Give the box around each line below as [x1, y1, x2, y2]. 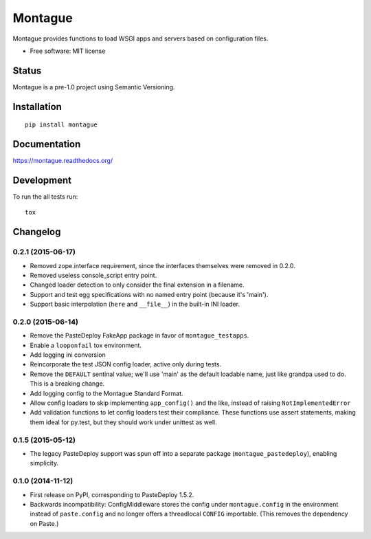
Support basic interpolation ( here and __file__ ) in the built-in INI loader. [30, 300, 240, 309]
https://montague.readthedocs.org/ [12, 157, 113, 165]
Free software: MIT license [30, 47, 106, 55]
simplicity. [30, 459, 58, 467]
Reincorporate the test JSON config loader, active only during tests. [30, 360, 222, 368]
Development [12, 174, 72, 186]
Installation [12, 100, 62, 113]
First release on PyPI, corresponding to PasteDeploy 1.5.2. [30, 490, 194, 498]
